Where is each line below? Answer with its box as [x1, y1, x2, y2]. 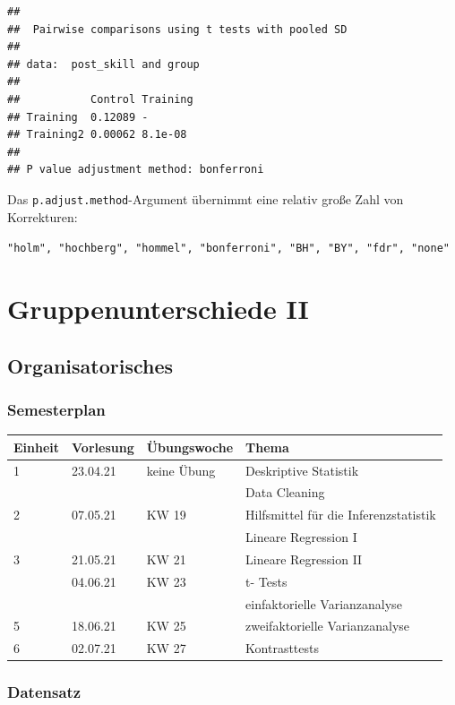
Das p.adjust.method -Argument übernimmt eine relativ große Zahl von [7, 189, 404, 208]
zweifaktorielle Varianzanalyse [245, 616, 409, 635]
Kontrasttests [245, 639, 319, 658]
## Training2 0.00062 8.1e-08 [7, 128, 187, 142]
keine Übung [146, 460, 216, 479]
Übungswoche [146, 437, 234, 456]
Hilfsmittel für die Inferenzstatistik [245, 505, 436, 524]
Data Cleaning [245, 483, 325, 502]
